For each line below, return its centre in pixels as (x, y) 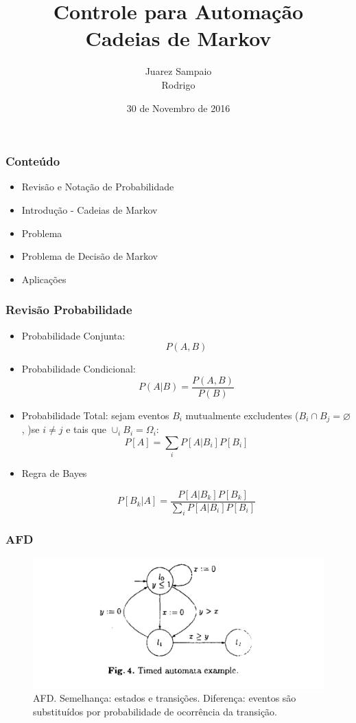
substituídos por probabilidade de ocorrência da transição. (155, 711)
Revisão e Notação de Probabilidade (98, 187)
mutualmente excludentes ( (242, 415)
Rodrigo (178, 84)
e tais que (86, 429)
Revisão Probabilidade (69, 310)
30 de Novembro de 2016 (178, 108)
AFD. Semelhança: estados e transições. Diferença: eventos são (165, 698)
